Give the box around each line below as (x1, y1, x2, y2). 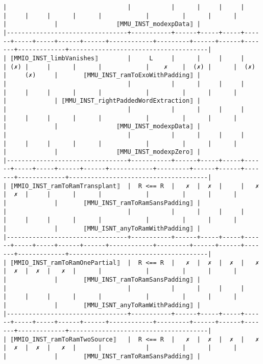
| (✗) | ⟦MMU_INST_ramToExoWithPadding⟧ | (3, 72, 201, 79)
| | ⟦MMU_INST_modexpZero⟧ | (3, 148, 201, 156)
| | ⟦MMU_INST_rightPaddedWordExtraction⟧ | (3, 97, 201, 105)
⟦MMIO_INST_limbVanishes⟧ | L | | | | (10, 54, 245, 62)
